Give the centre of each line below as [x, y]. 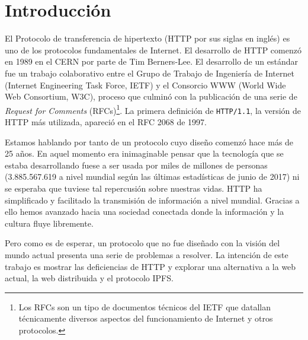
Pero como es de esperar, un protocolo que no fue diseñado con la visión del [142, 243]
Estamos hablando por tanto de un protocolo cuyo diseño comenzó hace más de [149, 142]
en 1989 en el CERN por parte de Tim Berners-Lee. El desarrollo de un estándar [151, 61]
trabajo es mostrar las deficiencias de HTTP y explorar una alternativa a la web [150, 266]
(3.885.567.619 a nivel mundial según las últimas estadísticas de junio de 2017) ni [152, 177]
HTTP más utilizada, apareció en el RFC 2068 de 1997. [106, 122]
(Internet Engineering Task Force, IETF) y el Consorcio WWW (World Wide [145, 85]
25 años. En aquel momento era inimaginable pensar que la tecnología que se [144, 153]
